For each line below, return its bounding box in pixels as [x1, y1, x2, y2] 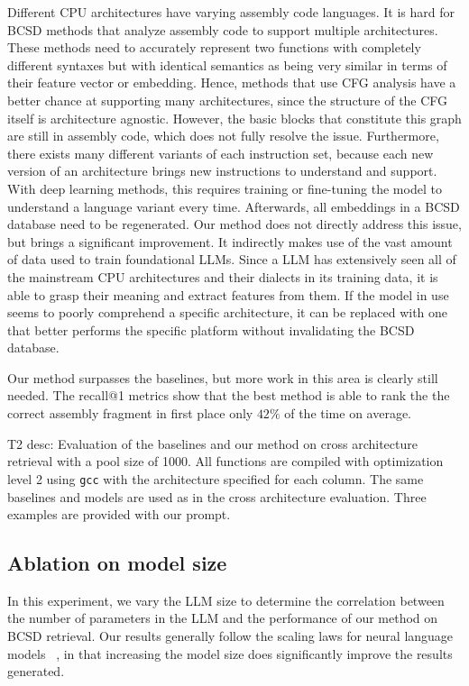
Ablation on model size [7, 549, 227, 577]
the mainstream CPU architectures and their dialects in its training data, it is [7, 267, 438, 286]
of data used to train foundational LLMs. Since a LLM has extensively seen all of [7, 250, 456, 269]
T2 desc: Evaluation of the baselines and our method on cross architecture [7, 434, 418, 453]
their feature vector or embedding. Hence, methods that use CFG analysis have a [7, 73, 456, 92]
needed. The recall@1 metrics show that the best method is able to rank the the [7, 386, 450, 405]
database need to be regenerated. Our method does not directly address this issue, [7, 215, 462, 233]
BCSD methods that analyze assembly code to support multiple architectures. [7, 20, 438, 39]
